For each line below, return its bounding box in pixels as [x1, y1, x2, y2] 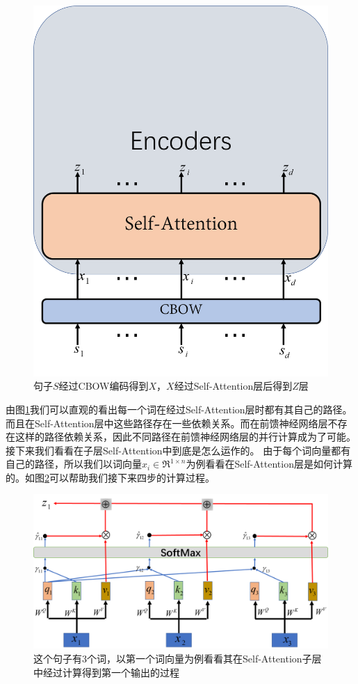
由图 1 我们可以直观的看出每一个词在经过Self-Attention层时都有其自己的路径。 [6, 401, 352, 416]
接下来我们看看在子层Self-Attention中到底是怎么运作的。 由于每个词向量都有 [6, 443, 351, 457]
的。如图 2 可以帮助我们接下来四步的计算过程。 [6, 470, 215, 484]
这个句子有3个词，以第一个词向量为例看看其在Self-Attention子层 [33, 651, 322, 665]
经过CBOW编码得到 [58, 379, 149, 393]
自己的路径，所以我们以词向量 [6, 456, 142, 471]
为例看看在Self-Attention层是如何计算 [186, 456, 352, 471]
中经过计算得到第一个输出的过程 [33, 665, 179, 679]
